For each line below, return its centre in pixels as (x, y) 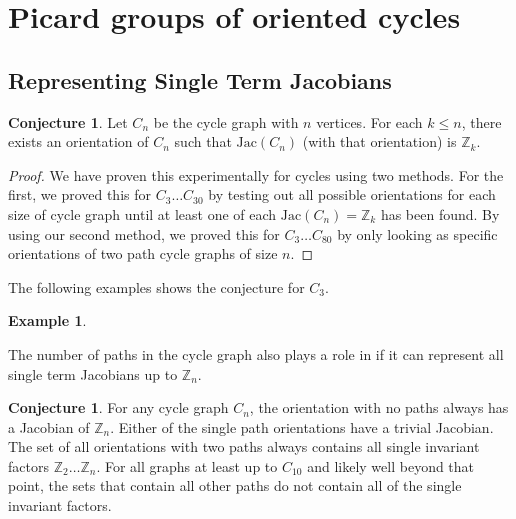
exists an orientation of (78, 141)
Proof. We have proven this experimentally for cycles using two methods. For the (256, 174)
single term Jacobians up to (93, 373)
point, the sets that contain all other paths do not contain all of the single (235, 485)
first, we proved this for (79, 194)
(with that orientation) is (379, 141)
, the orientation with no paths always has (379, 407)
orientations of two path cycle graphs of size (143, 253)
